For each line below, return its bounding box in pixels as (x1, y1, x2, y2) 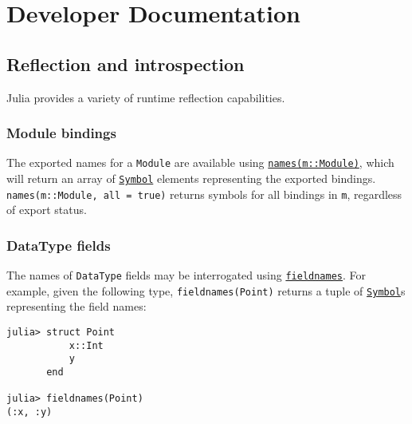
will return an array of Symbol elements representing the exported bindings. (6, 170, 376, 187)
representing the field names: (6, 298, 147, 315)
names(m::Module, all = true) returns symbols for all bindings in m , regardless (6, 185, 402, 202)
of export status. (6, 201, 87, 218)
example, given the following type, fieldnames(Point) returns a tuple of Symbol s (6, 282, 406, 299)
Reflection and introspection (6, 51, 245, 76)
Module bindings (6, 123, 116, 143)
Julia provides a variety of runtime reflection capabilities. (6, 89, 285, 105)
